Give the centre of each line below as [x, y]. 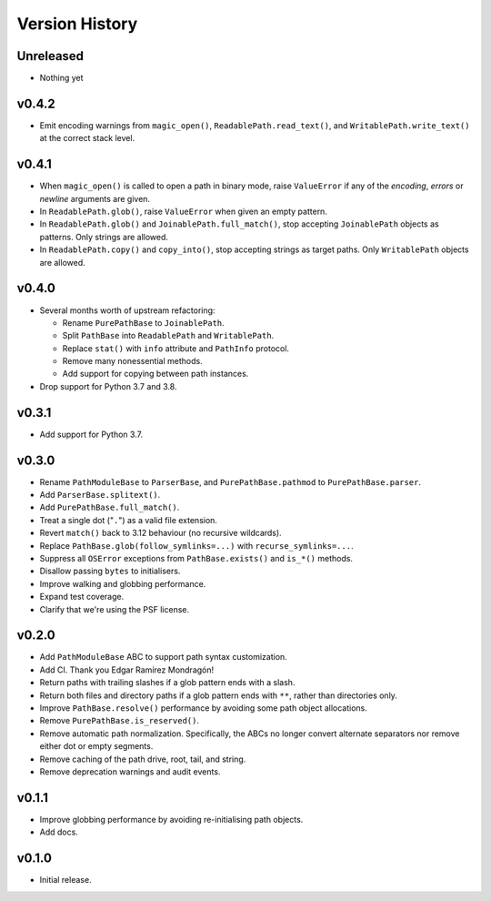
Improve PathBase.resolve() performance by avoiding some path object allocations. [204, 708]
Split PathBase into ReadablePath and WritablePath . [168, 336]
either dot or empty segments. [96, 746]
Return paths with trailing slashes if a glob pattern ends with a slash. [167, 683]
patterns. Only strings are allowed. [104, 237]
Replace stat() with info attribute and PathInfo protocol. [176, 348]
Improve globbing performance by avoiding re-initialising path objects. [171, 819]
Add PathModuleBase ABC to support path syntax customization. [164, 657]
